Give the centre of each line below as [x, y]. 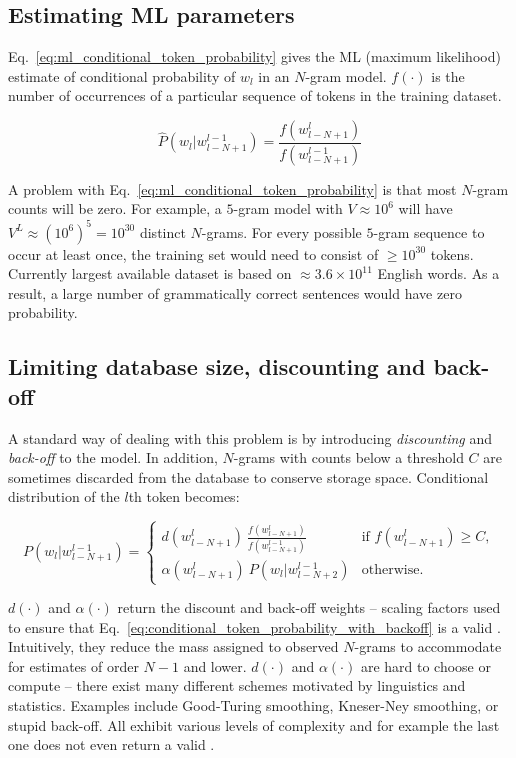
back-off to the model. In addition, [113, 457]
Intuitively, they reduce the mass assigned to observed [173, 646]
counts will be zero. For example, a [115, 208]
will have [425, 208]
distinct [162, 231]
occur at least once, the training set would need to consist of [193, 253]
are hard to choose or [425, 665]
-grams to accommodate [428, 646]
